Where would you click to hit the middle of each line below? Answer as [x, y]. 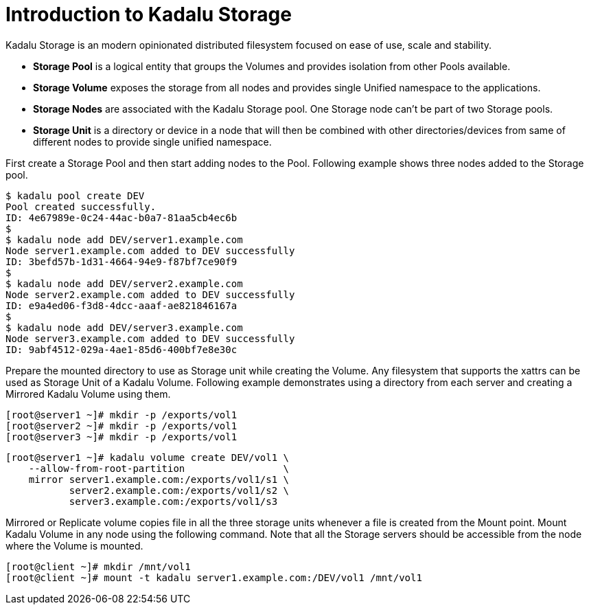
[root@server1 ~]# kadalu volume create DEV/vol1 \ [148, 457]
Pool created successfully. [81, 206]
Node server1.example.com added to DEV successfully [150, 250]
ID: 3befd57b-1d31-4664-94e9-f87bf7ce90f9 [122, 261]
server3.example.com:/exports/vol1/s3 [173, 501]
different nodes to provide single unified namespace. [152, 142]
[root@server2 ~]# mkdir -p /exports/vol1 [122, 426]
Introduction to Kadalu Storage [149, 14]
